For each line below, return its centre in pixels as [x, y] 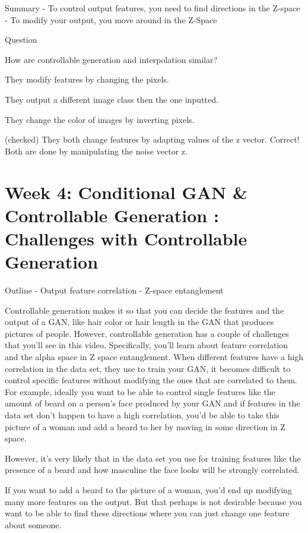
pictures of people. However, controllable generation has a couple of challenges [147, 333]
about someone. [33, 524]
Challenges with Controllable [126, 238]
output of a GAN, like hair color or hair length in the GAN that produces [139, 322]
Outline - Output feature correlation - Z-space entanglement [114, 290]
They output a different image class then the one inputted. [112, 99]
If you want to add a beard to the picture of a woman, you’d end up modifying [148, 489]
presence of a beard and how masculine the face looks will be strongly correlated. [152, 470]
